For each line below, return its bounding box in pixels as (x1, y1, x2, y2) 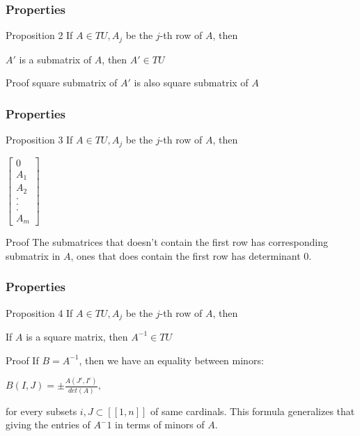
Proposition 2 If (6, 28, 73, 42)
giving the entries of (6, 417, 91, 432)
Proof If (6, 352, 39, 367)
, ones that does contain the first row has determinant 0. (70, 248, 312, 263)
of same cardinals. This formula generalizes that (150, 403, 355, 418)
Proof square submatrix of (6, 75, 118, 90)
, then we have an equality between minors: (79, 352, 264, 367)
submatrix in (6, 248, 61, 263)
